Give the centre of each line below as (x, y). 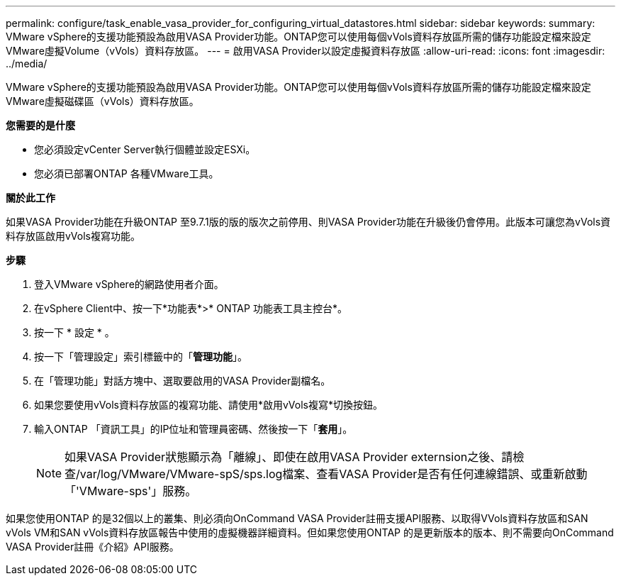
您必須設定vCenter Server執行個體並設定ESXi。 (145, 149)
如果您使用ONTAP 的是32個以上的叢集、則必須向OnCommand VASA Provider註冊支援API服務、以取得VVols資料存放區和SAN (297, 518)
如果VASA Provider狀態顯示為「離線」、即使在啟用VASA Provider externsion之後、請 (289, 457)
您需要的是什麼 (40, 125)
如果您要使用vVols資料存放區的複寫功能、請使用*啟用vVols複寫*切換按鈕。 (209, 405)
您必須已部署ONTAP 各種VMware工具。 (127, 173)
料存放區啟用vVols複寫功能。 (73, 236)
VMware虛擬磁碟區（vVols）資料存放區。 (102, 101)
